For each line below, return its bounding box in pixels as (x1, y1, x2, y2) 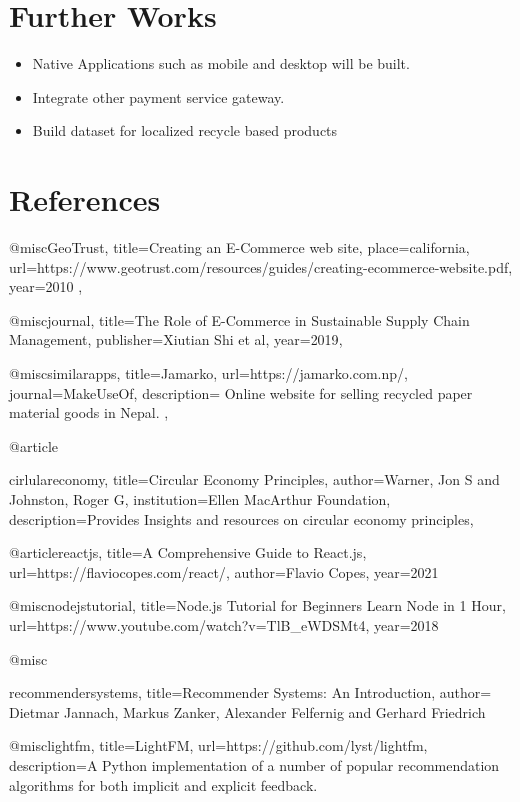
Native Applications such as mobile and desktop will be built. (32, 53, 410, 74)
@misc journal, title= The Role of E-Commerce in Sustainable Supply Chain (9, 309, 470, 330)
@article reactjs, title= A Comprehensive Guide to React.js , (9, 542, 367, 563)
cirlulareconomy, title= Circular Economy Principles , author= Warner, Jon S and (9, 469, 500, 490)
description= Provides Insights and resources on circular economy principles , (9, 508, 474, 529)
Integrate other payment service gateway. (32, 86, 285, 107)
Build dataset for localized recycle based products (32, 120, 338, 141)
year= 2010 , (9, 276, 83, 297)
